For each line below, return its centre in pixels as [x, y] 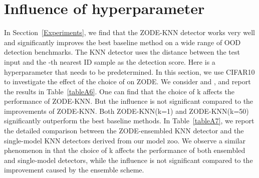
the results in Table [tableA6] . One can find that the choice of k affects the [119, 91]
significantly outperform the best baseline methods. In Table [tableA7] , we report [129, 121]
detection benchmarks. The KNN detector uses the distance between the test [122, 52]
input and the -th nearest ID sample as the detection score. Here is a [110, 61]
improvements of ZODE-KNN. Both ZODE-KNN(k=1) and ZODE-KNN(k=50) [126, 111]
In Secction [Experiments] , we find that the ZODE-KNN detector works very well [130, 32]
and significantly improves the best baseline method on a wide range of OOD [122, 42]
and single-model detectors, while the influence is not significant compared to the [128, 160]
